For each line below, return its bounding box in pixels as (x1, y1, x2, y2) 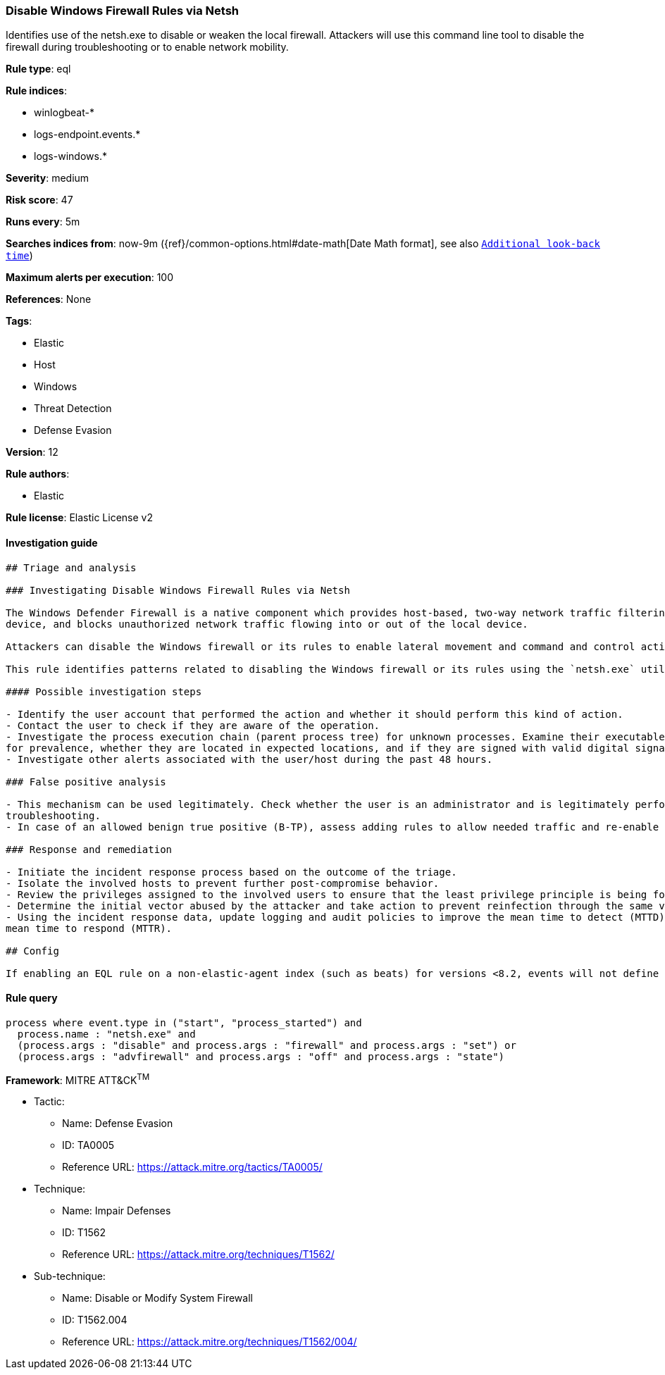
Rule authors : (6, 468, 70, 480)
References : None (6, 293, 92, 306)
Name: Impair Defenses (62, 1205, 171, 1217)
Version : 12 (6, 446, 58, 459)
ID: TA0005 (62, 1139, 115, 1152)
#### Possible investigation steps (6, 685, 202, 697)
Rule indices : (6, 85, 67, 97)
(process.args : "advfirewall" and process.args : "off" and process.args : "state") (17, 1050, 505, 1062)
